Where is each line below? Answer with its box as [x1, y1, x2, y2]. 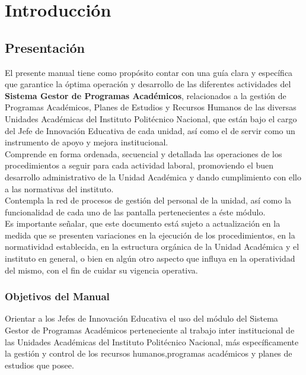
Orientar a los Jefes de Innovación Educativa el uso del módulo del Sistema [5, 312, 278, 325]
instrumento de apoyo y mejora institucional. [5, 136, 168, 148]
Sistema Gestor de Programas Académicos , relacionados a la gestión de [5, 89, 286, 101]
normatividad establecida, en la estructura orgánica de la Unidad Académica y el [5, 240, 299, 253]
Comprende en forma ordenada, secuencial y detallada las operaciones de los [5, 147, 282, 160]
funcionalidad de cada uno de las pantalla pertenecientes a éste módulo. [5, 205, 266, 218]
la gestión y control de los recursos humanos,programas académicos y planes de [5, 347, 292, 360]
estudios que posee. [5, 358, 74, 371]
